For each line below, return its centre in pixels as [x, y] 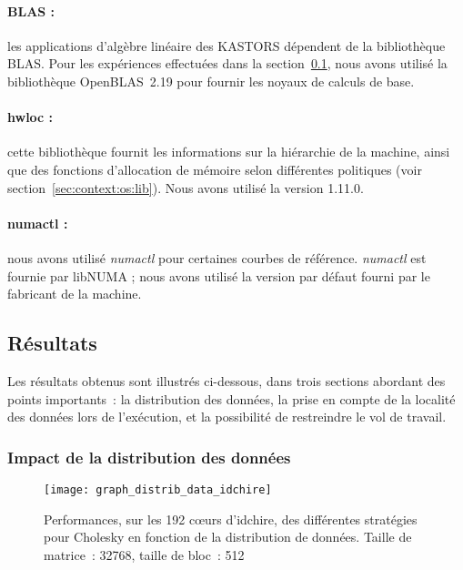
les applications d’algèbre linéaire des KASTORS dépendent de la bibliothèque [226, 45]
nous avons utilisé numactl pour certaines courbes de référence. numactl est [217, 257]
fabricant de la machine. [75, 294]
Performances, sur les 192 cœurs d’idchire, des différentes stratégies [231, 519]
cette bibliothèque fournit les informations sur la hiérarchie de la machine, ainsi [229, 152]
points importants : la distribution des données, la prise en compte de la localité [231, 398]
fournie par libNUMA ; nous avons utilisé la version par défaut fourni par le [219, 275]
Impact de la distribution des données [149, 457]
